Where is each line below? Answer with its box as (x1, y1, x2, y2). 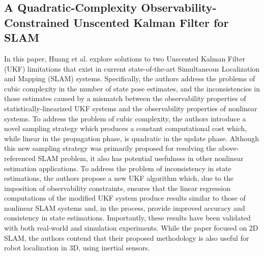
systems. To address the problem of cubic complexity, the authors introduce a (4, 113, 246, 123)
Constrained (4, 14, 70, 30)
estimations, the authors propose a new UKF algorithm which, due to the (4, 173, 233, 183)
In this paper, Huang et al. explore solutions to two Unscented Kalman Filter (4, 53, 245, 63)
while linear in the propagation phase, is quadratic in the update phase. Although (4, 133, 259, 143)
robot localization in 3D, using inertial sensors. (4, 242, 150, 253)
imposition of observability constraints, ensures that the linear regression (4, 182, 230, 193)
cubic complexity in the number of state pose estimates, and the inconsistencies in (4, 83, 260, 93)
